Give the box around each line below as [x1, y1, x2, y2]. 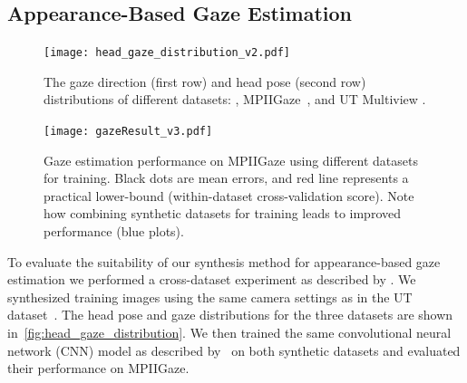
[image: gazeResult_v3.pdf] [44, 125, 213, 139]
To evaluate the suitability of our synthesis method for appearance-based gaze [7, 252, 441, 271]
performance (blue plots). [44, 222, 184, 241]
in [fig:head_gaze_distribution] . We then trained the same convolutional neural [7, 323, 452, 342]
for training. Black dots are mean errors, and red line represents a [44, 168, 409, 187]
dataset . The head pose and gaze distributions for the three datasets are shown [7, 305, 453, 324]
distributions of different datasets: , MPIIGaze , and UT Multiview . [44, 90, 426, 109]
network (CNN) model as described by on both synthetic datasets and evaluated [7, 340, 461, 359]
